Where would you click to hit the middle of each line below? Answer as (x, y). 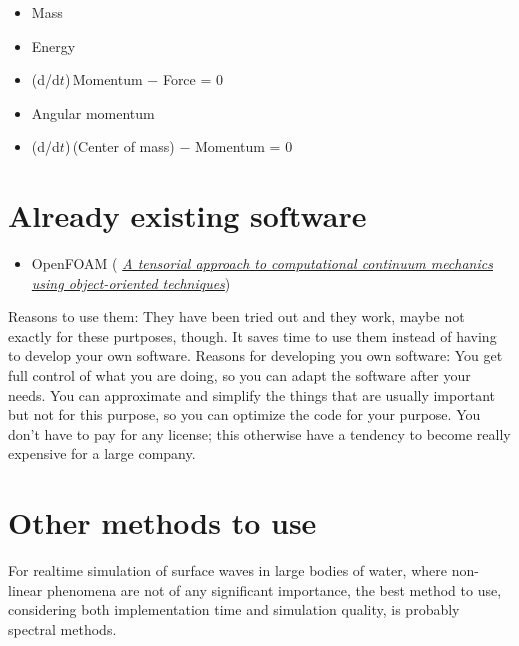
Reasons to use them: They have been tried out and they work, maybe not (236, 316)
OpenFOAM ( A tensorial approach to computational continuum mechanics (262, 263)
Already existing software (187, 215)
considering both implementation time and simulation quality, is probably (234, 609)
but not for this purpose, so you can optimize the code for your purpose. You (244, 414)
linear (25, 589)
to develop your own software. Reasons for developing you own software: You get (255, 355)
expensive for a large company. (102, 453)
